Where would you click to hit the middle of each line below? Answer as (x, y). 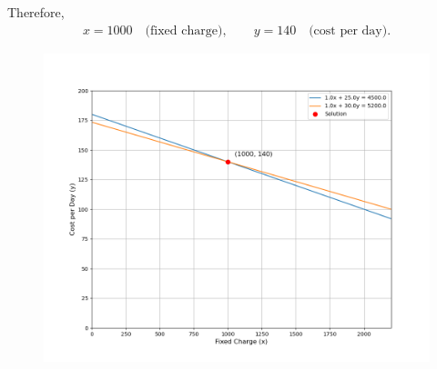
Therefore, (36, 12)
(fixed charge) (184, 30)
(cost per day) (348, 30)
